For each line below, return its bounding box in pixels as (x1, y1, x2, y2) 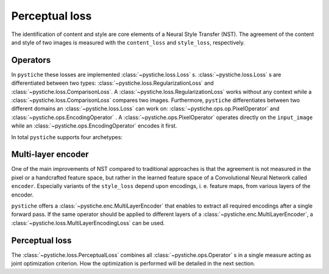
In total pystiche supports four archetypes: (11, 133, 123, 140)
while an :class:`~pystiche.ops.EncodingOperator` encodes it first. (11, 122, 177, 129)
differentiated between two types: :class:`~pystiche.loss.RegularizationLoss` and (11, 79, 214, 87)
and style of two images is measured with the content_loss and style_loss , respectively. (11, 38, 245, 46)
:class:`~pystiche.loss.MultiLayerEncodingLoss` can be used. (11, 219, 165, 226)
